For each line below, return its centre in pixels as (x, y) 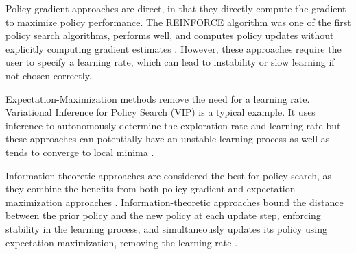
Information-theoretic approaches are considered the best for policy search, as (169, 175)
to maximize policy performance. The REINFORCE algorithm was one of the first (178, 22)
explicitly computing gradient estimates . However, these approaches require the (174, 48)
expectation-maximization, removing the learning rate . (122, 242)
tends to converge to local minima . (80, 152)
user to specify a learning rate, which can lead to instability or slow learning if (170, 62)
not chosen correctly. (49, 75)
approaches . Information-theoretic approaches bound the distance (204, 202)
